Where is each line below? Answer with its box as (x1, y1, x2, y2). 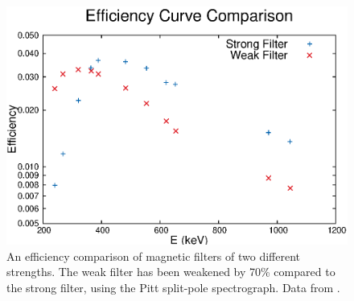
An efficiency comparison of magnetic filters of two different (6, 247, 301, 264)
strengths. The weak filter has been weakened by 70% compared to (6, 263, 335, 280)
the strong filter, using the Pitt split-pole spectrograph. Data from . (6, 278, 340, 295)
